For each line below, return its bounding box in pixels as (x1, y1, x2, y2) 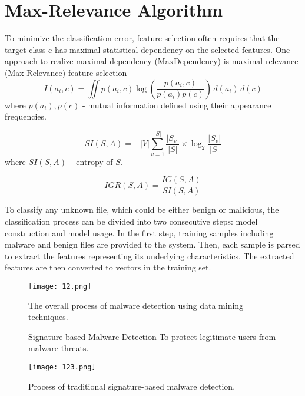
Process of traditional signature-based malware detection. (28, 379, 236, 392)
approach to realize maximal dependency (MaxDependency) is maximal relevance (5, 55, 299, 67)
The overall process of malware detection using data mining (28, 299, 244, 311)
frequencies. (5, 110, 47, 123)
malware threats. (28, 342, 89, 354)
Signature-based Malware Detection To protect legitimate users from (28, 330, 276, 342)
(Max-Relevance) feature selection (5, 66, 127, 78)
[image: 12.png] (28, 282, 92, 291)
